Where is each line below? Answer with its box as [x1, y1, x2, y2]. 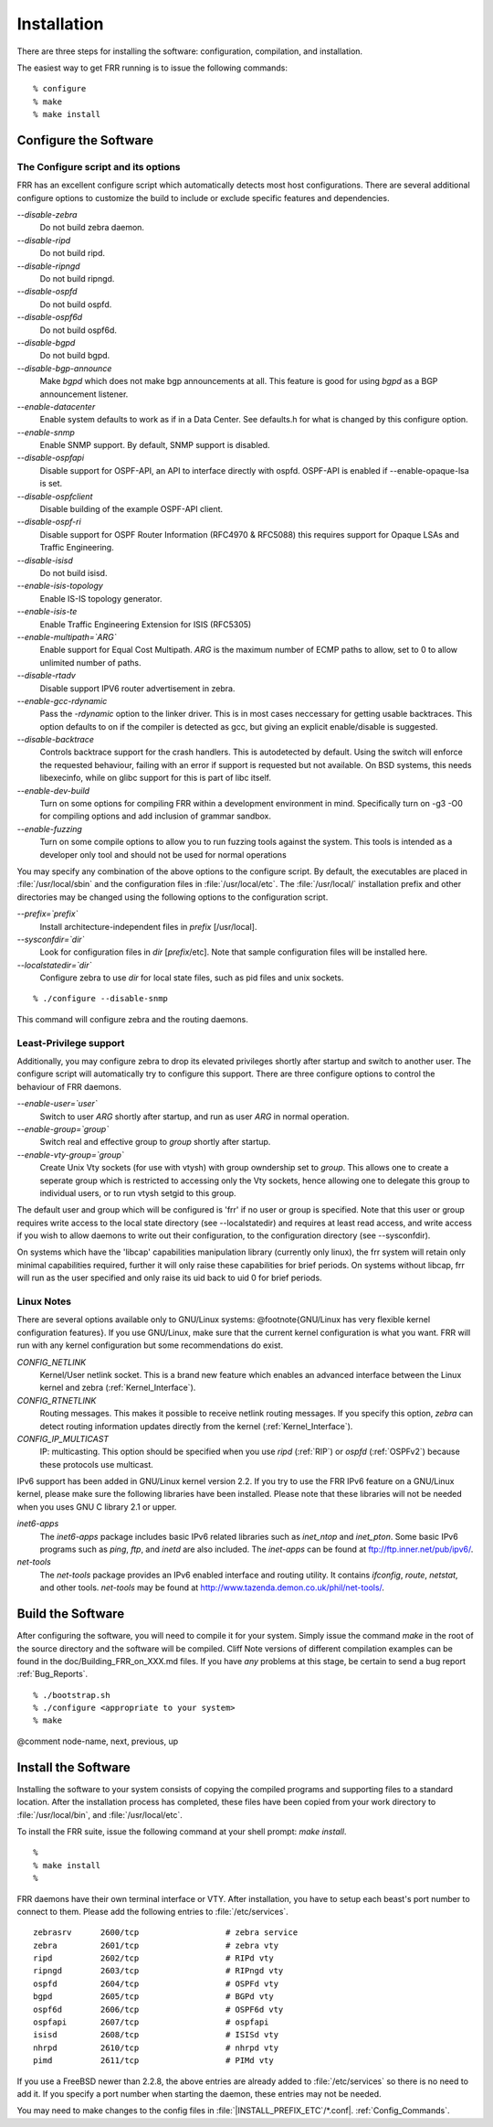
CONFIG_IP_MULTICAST [16, 1433, 110, 1444]
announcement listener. [39, 389, 129, 400]
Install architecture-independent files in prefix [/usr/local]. [39, 921, 257, 932]
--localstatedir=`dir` [16, 959, 92, 970]
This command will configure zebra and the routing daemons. [16, 1013, 248, 1024]
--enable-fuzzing [16, 823, 82, 834]
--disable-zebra [16, 209, 78, 220]
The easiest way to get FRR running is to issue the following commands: [16, 62, 288, 73]
